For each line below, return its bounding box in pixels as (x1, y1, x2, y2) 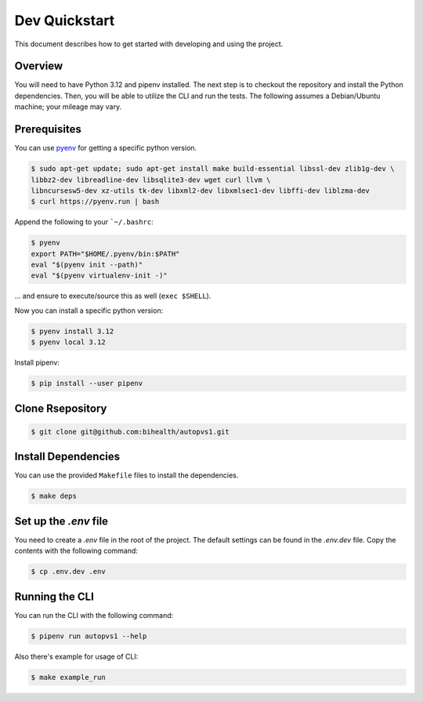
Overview (14, 60, 63, 73)
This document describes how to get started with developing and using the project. (14, 39, 284, 49)
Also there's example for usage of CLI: (14, 652, 139, 661)
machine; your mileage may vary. (14, 102, 121, 111)
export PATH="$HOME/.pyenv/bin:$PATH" (31, 249, 180, 258)
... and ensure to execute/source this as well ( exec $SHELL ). (14, 291, 211, 301)
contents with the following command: (14, 546, 139, 556)
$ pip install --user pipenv (31, 379, 143, 388)
